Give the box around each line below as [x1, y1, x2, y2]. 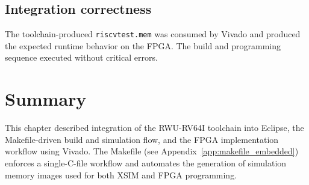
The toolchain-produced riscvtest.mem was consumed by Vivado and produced [5, 28, 301, 40]
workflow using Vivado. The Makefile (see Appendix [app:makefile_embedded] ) [5, 145, 299, 157]
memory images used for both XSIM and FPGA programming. [5, 168, 237, 181]
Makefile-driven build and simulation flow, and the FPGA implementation [5, 133, 279, 145]
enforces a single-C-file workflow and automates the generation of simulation [5, 156, 287, 169]
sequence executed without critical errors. [5, 51, 158, 64]
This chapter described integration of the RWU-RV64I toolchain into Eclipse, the [5, 121, 304, 134]
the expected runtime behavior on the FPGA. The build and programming [5, 39, 281, 52]
